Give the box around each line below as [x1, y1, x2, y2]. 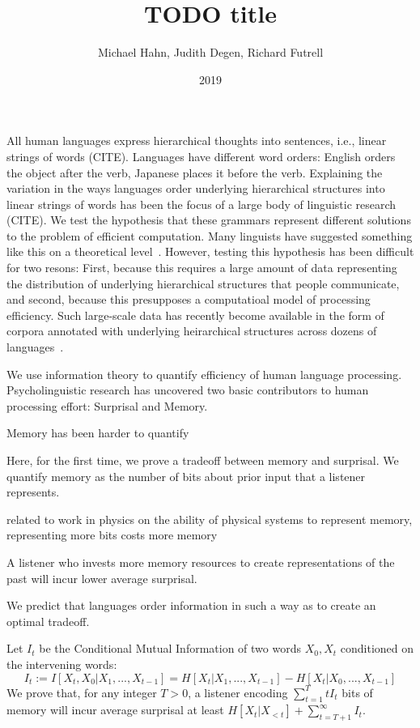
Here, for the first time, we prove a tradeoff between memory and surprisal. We [6, 452, 399, 468]
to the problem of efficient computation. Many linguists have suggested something [6, 227, 413, 244]
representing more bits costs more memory [6, 526, 218, 543]
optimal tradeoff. [6, 612, 90, 629]
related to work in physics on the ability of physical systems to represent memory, [6, 510, 413, 527]
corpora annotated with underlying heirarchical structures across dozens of [6, 322, 377, 339]
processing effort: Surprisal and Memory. [6, 397, 208, 414]
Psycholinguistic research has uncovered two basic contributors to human [6, 381, 369, 398]
